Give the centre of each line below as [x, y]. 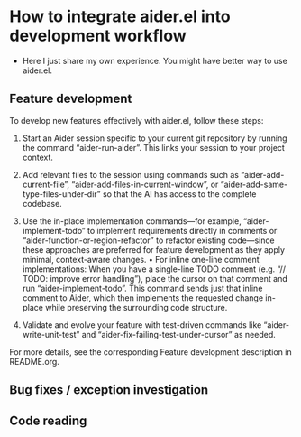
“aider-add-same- [254, 184]
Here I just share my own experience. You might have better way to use [155, 60]
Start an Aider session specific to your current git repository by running [155, 138]
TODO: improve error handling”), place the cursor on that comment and [155, 278]
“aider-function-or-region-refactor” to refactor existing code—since [148, 240]
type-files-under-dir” [61, 194]
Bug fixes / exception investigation [109, 390]
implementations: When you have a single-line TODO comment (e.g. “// [154, 269]
